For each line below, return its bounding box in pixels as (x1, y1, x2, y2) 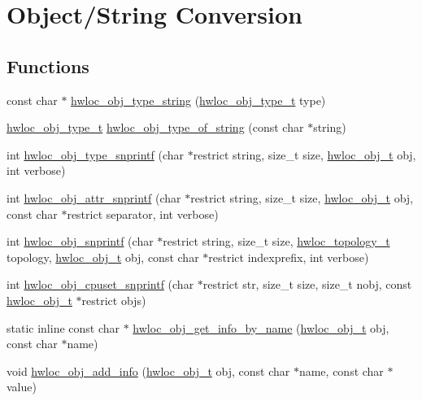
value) (7, 378, 37, 395)
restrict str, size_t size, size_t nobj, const (202, 276, 412, 293)
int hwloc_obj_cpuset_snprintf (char (7, 276, 194, 293)
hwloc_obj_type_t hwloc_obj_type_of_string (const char (7, 119, 304, 136)
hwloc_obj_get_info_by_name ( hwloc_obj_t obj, (133, 319, 389, 336)
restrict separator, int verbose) (67, 205, 219, 222)
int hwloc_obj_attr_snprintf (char (7, 189, 181, 206)
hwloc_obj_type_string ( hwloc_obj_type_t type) (71, 91, 326, 108)
